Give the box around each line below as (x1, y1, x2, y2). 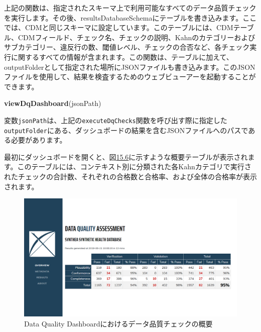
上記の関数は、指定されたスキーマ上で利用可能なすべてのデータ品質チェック (4, 3, 256, 13)
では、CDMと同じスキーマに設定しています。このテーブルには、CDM (4, 22, 233, 33)
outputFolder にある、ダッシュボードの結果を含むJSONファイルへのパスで (4, 125, 248, 135)
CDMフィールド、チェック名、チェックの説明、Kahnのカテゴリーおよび (18, 32, 255, 42)
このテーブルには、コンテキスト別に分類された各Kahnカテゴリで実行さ (17, 161, 251, 172)
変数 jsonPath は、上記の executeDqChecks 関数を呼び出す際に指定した (4, 115, 227, 125)
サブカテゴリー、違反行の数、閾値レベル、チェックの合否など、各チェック (4, 42, 250, 52)
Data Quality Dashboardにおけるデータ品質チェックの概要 (24, 318, 213, 328)
